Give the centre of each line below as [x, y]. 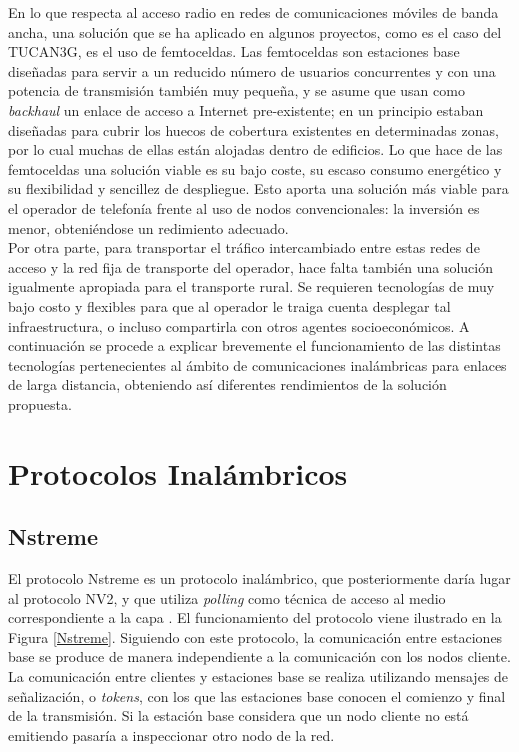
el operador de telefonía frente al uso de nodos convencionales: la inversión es [244, 207]
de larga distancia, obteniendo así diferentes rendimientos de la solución [227, 384]
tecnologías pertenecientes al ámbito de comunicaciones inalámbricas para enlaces [257, 364]
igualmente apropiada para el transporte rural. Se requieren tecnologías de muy [251, 286]
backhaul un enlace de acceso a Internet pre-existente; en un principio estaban [246, 109]
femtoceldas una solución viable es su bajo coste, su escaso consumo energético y [255, 168]
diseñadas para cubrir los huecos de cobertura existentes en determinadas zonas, [253, 129]
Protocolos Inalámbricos [178, 472]
